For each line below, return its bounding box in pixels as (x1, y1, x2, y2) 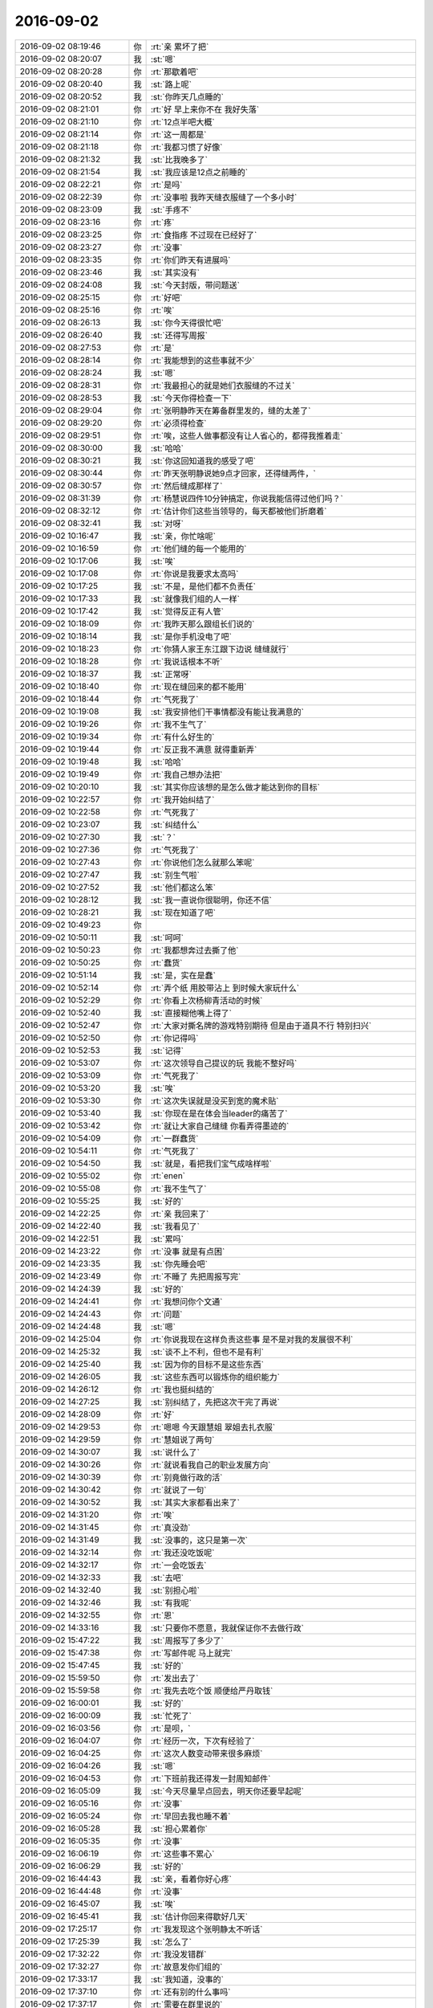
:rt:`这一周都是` (150, 129, 207, 140)
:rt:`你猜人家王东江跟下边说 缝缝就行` (150, 643, 289, 655)
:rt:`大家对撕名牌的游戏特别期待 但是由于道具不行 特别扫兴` (150, 1020, 372, 1031)
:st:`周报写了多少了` (150, 1635, 225, 1646)
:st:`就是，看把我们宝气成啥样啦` (150, 1157, 273, 1169)
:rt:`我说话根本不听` (150, 655, 223, 667)
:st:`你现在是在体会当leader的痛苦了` (150, 1108, 288, 1119)
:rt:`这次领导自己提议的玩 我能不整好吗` (150, 1057, 297, 1068)
